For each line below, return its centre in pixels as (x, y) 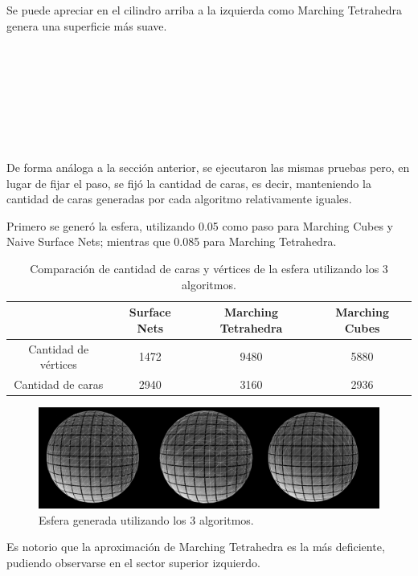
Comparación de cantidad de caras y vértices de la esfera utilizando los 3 (209, 268)
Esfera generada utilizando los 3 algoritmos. (146, 519)
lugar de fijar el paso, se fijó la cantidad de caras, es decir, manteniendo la (189, 183)
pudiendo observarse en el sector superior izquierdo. (133, 562)
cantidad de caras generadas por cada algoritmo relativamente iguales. (179, 199)
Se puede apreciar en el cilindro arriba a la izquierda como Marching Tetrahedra (204, 10)
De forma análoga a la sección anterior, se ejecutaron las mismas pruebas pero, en (208, 167)
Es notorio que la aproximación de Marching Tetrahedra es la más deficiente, (196, 547)
